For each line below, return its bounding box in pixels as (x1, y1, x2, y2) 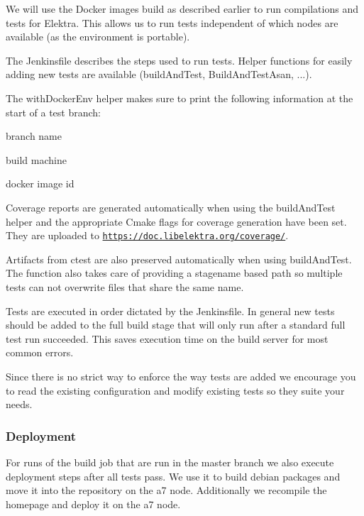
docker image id (6, 176, 75, 191)
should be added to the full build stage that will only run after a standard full (6, 317, 346, 332)
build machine (6, 152, 67, 167)
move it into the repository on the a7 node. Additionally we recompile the (6, 483, 327, 498)
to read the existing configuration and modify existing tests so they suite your (6, 383, 345, 397)
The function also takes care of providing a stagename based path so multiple (6, 265, 343, 280)
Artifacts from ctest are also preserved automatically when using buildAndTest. (6, 251, 352, 266)
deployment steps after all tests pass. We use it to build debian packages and (6, 468, 341, 483)
